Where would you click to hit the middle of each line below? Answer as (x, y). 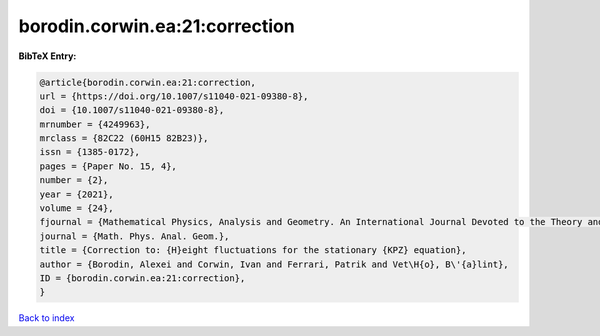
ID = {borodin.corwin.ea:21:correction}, (142, 278)
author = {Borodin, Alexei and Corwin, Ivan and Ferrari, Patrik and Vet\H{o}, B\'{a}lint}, (274, 264)
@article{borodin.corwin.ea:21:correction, (148, 82)
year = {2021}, (76, 194)
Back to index (46, 318)
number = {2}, (74, 180)
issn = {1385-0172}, (89, 152)
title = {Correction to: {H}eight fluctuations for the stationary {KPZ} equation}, (253, 250)
